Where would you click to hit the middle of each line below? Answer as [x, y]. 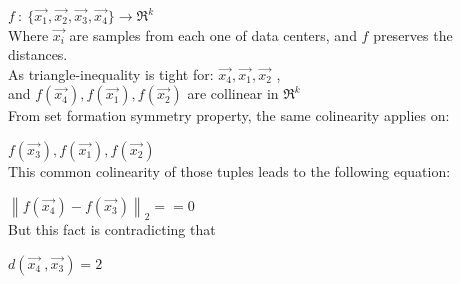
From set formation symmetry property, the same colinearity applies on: [229, 115]
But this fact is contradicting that [112, 229]
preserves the [413, 34]
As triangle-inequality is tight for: [111, 73]
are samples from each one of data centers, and [213, 34]
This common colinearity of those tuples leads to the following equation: [229, 170]
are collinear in [233, 93]
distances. [38, 54]
